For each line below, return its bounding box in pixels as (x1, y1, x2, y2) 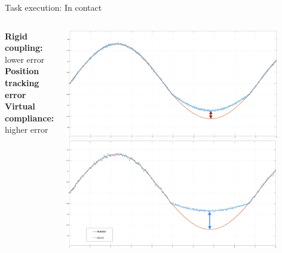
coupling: (5, 41, 43, 54)
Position (5, 65, 39, 77)
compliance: (5, 111, 54, 124)
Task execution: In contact (5, 1, 102, 13)
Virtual (5, 100, 35, 112)
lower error (5, 53, 45, 65)
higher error (5, 123, 48, 136)
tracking (5, 76, 39, 89)
